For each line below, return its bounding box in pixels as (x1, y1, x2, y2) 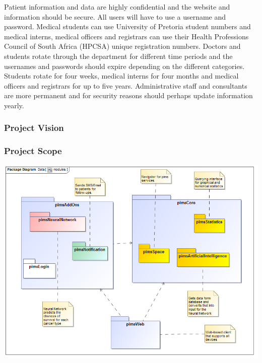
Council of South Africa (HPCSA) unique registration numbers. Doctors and (4, 41, 241, 51)
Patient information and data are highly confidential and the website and (4, 2, 230, 12)
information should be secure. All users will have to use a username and (4, 11, 226, 22)
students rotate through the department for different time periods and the (4, 50, 233, 61)
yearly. (4, 100, 24, 110)
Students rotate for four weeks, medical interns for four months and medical (4, 70, 239, 81)
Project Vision (4, 121, 64, 134)
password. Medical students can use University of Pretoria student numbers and (4, 21, 251, 32)
